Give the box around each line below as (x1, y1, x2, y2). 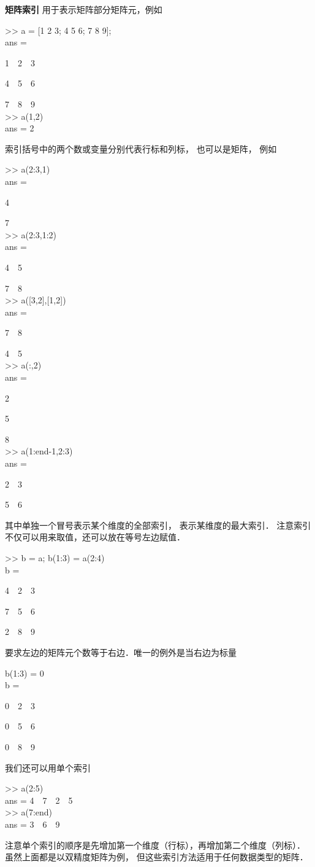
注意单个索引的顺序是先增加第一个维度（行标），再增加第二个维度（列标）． (5, 838, 305, 851)
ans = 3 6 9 (5, 817, 60, 830)
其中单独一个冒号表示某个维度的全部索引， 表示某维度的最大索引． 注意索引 (5, 518, 311, 531)
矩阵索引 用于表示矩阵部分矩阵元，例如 (5, 3, 162, 15)
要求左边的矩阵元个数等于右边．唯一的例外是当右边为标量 (5, 645, 237, 658)
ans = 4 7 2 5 (5, 793, 73, 806)
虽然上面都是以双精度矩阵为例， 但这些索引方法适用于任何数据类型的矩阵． (5, 850, 308, 863)
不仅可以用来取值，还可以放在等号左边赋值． (5, 531, 185, 543)
